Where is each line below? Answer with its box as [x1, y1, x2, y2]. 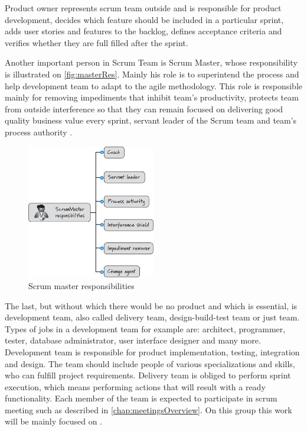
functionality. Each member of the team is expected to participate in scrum [5, 392, 277, 404]
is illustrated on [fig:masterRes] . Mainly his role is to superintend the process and [5, 67, 299, 80]
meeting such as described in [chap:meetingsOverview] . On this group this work [5, 403, 292, 416]
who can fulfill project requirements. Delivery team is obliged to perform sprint [5, 369, 291, 381]
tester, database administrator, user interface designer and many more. [5, 334, 261, 346]
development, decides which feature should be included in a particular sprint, [5, 13, 284, 25]
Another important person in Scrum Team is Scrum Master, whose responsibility [5, 56, 298, 69]
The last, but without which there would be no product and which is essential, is [5, 299, 298, 312]
